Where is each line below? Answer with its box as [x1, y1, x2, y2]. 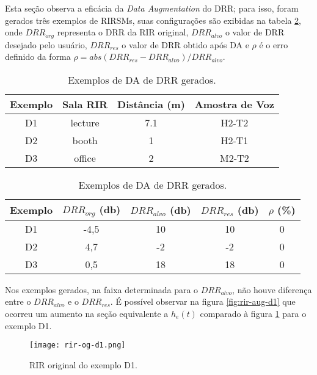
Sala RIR [62, 96, 108, 111]
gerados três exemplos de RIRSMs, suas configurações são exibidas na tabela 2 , [5, 13, 301, 26]
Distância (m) [117, 96, 185, 111]
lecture [70, 115, 100, 129]
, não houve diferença [232, 283, 312, 296]
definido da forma [5, 50, 71, 63]
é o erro [259, 38, 288, 51]
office [74, 150, 96, 165]
